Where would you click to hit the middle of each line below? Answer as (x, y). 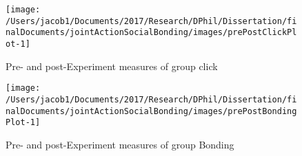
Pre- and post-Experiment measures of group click (112, 66)
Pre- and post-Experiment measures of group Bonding (120, 144)
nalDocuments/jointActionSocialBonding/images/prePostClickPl (151, 33)
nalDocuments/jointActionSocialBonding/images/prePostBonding (151, 111)
